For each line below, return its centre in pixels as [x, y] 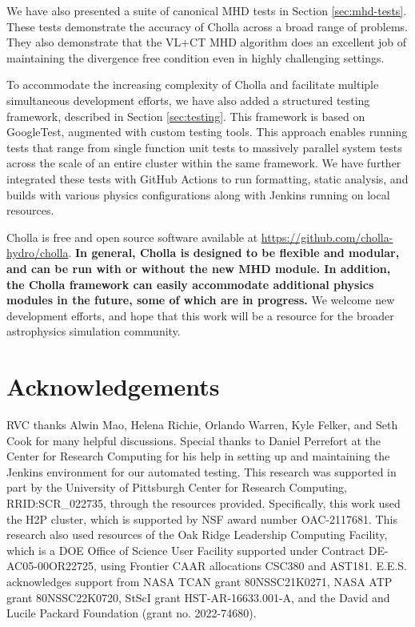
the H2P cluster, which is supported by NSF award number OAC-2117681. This [202, 518]
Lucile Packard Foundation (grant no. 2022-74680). [132, 613]
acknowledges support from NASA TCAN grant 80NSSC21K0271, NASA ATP [200, 581]
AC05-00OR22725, [52, 566]
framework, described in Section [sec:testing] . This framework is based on [186, 116]
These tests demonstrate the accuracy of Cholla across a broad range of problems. [207, 26]
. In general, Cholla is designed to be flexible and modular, [234, 253]
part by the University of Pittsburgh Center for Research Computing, [177, 487]
